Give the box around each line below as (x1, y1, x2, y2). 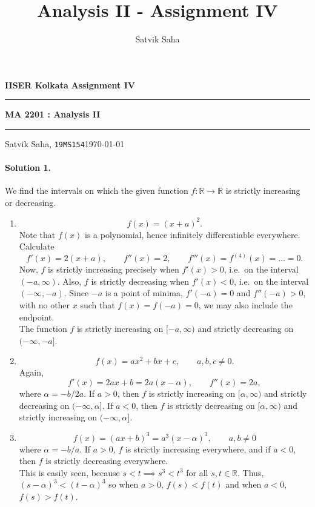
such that (80, 298, 115, 311)
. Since (64, 287, 89, 299)
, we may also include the (198, 298, 293, 311)
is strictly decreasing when (91, 274, 190, 287)
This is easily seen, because (19, 466, 120, 479)
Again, (19, 366, 44, 379)
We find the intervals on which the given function (5, 184, 188, 197)
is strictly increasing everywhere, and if (125, 442, 271, 455)
